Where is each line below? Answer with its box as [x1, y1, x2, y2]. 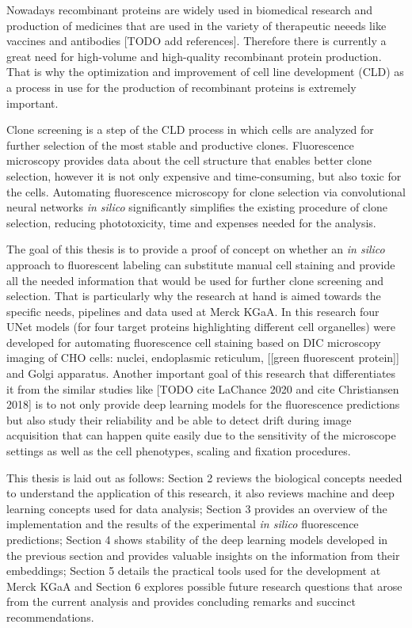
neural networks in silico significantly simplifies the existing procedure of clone [6, 199, 387, 215]
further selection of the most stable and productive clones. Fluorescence [6, 136, 354, 153]
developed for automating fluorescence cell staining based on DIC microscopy [6, 333, 381, 350]
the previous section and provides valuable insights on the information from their [6, 546, 400, 563]
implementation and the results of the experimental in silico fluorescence [6, 516, 359, 532]
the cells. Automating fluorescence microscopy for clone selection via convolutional [6, 183, 406, 200]
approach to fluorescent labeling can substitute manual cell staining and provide [6, 256, 395, 272]
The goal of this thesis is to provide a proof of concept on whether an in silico [6, 241, 385, 257]
